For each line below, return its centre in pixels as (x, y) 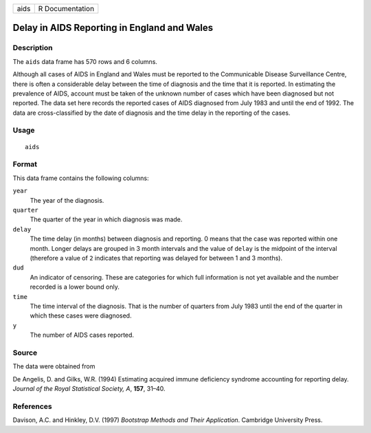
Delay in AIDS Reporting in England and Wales (113, 28)
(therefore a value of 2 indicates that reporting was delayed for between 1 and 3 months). (156, 258)
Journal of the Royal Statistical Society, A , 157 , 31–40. (89, 388)
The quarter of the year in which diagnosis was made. (106, 219)
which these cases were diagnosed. (81, 315)
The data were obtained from (54, 366)
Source (25, 353)
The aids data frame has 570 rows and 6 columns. (85, 61)
